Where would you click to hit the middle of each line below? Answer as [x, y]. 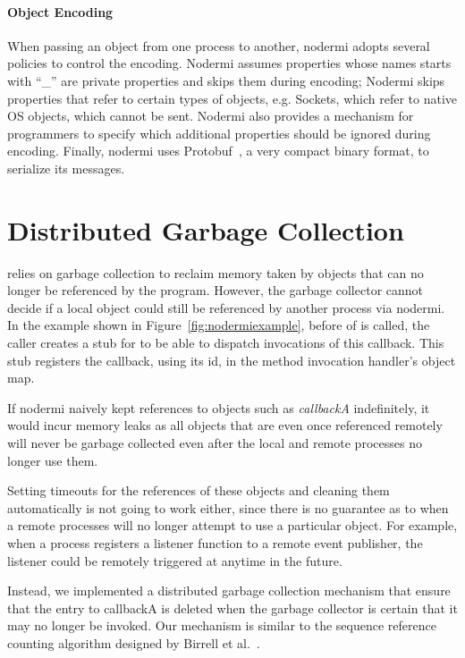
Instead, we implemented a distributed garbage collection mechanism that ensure [229, 591]
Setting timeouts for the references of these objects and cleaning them [199, 490]
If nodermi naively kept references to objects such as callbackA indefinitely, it [219, 407]
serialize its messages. [66, 168]
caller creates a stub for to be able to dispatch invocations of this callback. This [226, 343]
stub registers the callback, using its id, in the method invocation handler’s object [232, 360]
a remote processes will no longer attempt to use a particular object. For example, [232, 525]
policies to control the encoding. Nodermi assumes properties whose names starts [229, 63]
